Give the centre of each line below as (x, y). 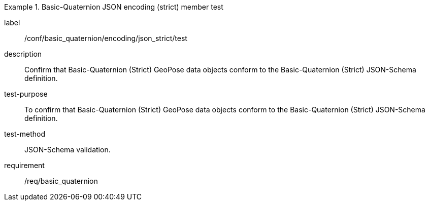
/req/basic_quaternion (61, 181)
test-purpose (26, 94)
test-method (25, 134)
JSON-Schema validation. (68, 150)
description (23, 54)
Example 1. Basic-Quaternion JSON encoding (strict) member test (114, 7)
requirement (24, 165)
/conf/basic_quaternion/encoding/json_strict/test (106, 38)
